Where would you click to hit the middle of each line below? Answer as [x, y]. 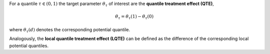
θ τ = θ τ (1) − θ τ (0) [134, 17]
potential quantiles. [29, 46]
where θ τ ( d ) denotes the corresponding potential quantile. [70, 30]
